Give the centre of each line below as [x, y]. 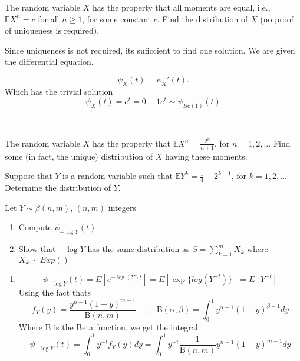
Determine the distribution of [58, 188]
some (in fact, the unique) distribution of [79, 156]
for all [49, 19]
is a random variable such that [118, 176]
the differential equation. [49, 62]
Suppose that [29, 176]
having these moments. [206, 156]
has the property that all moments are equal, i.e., [181, 7]
